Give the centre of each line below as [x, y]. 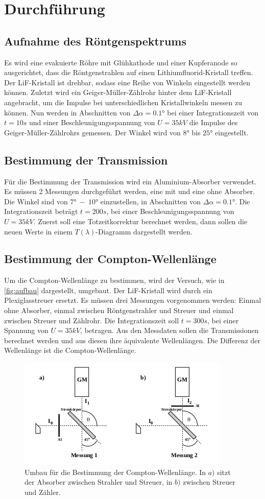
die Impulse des [213, 122]
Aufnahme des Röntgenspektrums [95, 41]
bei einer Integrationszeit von [213, 112]
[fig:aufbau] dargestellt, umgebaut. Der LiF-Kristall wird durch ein [108, 290]
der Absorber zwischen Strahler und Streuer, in [99, 482]
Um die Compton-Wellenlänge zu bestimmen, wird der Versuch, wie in [114, 280]
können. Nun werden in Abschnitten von [67, 112]
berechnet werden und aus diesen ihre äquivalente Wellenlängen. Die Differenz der [132, 340]
